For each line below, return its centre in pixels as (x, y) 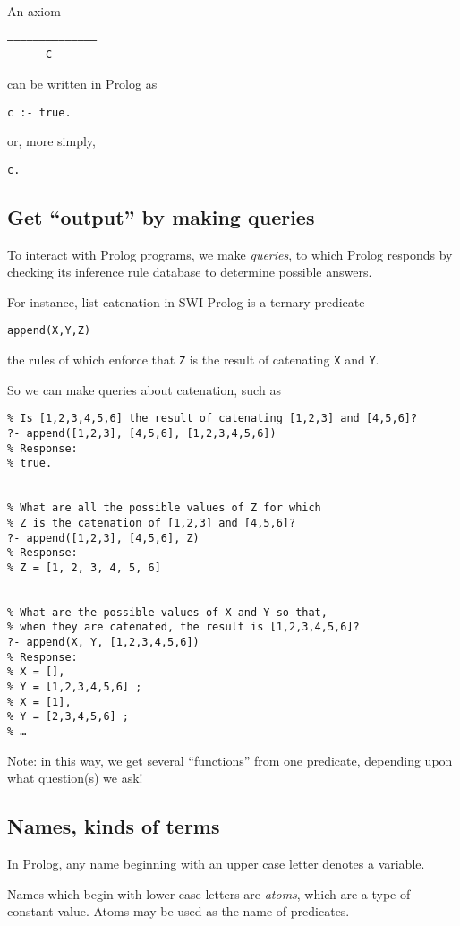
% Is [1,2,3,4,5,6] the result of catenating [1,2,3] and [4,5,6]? (213, 419)
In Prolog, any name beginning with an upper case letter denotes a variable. (216, 864)
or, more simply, (51, 141)
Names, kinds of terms (114, 826)
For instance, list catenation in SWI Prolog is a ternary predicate (186, 301)
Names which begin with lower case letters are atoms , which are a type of (209, 893)
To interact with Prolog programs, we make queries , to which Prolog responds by (230, 254)
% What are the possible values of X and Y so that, (167, 612)
